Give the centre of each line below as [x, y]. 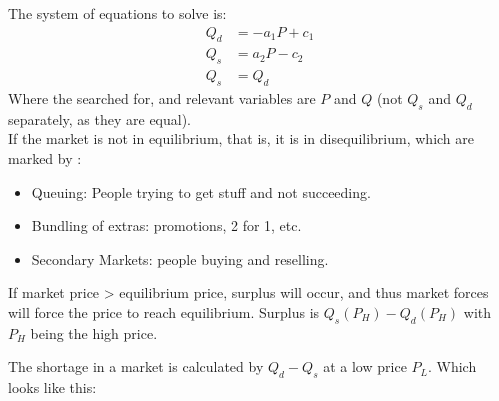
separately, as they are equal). [100, 118]
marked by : [45, 158]
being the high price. [94, 332]
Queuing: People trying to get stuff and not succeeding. [201, 191]
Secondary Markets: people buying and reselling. [180, 258]
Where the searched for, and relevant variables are [162, 98]
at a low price [365, 366]
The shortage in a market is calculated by [136, 366]
